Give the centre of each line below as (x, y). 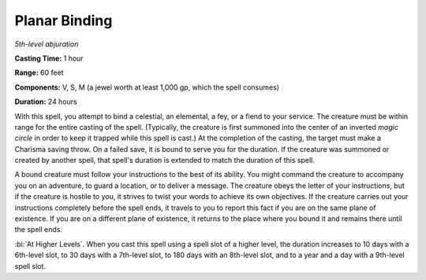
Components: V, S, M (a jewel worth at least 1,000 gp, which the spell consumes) (147, 87)
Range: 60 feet (39, 73)
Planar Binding (64, 20)
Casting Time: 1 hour (49, 58)
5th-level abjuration (47, 44)
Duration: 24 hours (46, 101)
